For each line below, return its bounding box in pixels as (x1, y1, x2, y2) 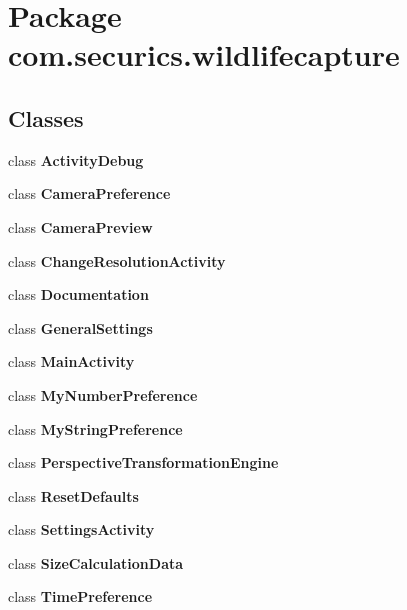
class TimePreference (8, 586, 153, 607)
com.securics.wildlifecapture (8, 34, 400, 75)
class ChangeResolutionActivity (8, 250, 226, 271)
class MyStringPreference (8, 418, 183, 439)
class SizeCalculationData (8, 552, 184, 573)
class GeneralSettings (8, 317, 153, 338)
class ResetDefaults (8, 485, 139, 506)
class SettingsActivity (8, 519, 155, 540)
